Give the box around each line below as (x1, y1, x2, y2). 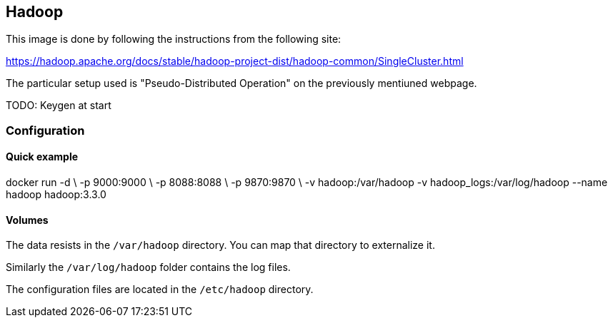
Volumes (6, 213, 49, 226)
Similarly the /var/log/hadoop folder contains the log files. (6, 261, 291, 274)
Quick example (6, 150, 79, 163)
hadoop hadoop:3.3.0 (6, 188, 106, 201)
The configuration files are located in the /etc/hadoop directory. (6, 283, 314, 296)
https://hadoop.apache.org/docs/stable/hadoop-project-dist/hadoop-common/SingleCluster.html (6, 55, 464, 68)
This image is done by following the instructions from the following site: (6, 33, 342, 46)
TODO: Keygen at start (6, 99, 111, 112)
